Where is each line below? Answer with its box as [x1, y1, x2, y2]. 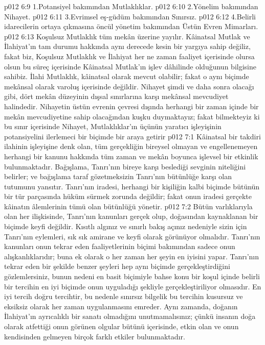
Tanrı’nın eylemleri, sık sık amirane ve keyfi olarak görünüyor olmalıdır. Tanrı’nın [4, 231, 260, 241]
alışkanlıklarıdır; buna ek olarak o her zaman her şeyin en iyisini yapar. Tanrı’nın [4, 251, 259, 261]
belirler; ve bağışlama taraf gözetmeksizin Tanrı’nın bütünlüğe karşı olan [4, 171, 232, 182]
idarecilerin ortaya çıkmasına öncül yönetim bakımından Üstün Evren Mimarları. [4, 21, 258, 32]
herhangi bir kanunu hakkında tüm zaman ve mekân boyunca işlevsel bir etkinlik [4, 151, 258, 161]
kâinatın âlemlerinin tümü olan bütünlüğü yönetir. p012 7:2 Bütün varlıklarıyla [4, 201, 253, 211]
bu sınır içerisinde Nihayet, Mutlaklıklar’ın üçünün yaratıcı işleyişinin [4, 121, 222, 132]
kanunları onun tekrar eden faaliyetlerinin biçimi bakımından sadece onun [4, 241, 235, 252]
